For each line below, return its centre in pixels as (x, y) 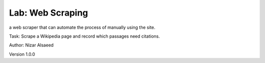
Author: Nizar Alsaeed (31, 45)
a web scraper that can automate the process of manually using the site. (82, 27)
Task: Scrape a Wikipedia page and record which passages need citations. (84, 36)
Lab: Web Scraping (49, 13)
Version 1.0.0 (22, 54)
